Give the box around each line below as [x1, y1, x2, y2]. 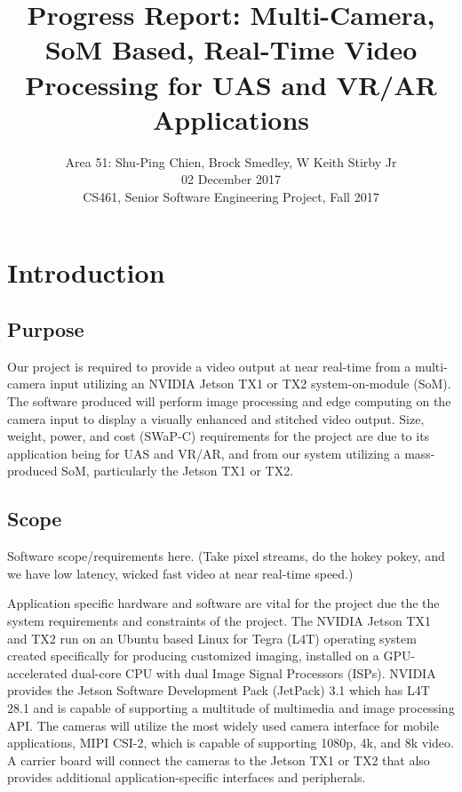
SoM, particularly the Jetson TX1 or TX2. [61, 461, 294, 480]
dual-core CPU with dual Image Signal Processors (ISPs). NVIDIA [71, 663, 436, 682]
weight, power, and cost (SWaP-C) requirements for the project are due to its [7, 427, 430, 445]
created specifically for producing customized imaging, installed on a [7, 646, 379, 665]
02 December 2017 [181, 170, 281, 188]
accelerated [7, 663, 68, 682]
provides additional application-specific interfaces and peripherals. [7, 768, 366, 787]
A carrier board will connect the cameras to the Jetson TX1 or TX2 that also [7, 750, 430, 769]
